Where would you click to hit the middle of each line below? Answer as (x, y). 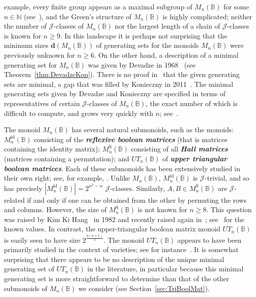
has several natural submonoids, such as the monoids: (152, 130)
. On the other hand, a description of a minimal (166, 55)
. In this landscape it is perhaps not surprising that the (144, 35)
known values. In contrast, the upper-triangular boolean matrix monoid (112, 229)
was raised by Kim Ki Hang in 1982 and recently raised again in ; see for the (124, 219)
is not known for (162, 209)
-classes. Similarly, (137, 188)
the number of (25, 26)
